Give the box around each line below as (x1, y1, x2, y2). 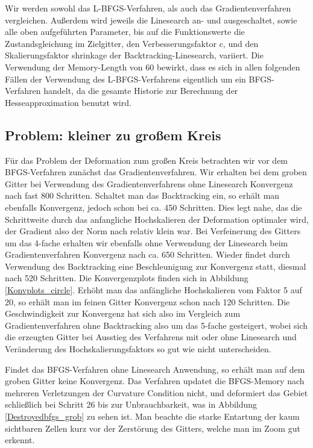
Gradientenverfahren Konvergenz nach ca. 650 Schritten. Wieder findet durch (5, 248, 290, 261)
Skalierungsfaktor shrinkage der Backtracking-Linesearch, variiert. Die (5, 49, 264, 61)
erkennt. (5, 434, 35, 446)
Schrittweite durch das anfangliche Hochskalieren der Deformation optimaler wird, (5, 213, 309, 225)
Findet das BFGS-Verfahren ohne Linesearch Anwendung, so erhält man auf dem (5, 362, 305, 375)
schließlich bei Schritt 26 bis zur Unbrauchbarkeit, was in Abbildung (5, 398, 258, 411)
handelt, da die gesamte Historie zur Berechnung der (43, 84, 238, 97)
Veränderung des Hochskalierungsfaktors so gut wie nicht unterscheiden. (5, 343, 271, 355)
